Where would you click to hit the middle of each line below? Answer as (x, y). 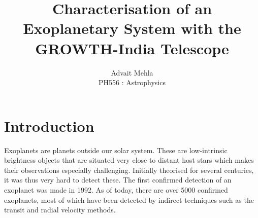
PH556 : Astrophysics (132, 82)
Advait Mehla (132, 72)
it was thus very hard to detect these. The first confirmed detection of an (118, 180)
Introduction (49, 125)
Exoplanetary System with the (132, 28)
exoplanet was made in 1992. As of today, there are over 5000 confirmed (116, 190)
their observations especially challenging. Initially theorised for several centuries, (129, 170)
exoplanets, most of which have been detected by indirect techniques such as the (129, 199)
